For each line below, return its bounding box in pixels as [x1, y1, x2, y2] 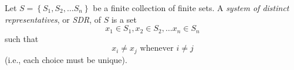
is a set [111, 13, 137, 25]
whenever [140, 44, 174, 53]
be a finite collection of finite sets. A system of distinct [93, 2, 289, 13]
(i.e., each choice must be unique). [5, 53, 127, 65]
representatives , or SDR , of [5, 13, 102, 25]
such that [5, 32, 39, 44]
